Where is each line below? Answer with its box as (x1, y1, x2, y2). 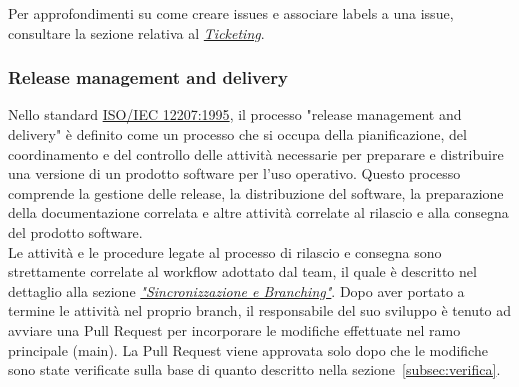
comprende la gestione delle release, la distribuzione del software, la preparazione (8, 182, 504, 203)
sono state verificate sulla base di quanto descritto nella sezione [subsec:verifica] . (8, 359, 501, 380)
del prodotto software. (8, 221, 143, 242)
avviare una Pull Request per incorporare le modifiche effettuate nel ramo (8, 319, 461, 340)
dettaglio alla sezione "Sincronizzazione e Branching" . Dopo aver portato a (8, 280, 465, 301)
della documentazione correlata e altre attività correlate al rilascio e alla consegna (8, 202, 509, 223)
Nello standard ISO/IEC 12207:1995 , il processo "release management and (8, 104, 462, 125)
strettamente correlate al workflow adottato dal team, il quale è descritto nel (8, 261, 477, 282)
